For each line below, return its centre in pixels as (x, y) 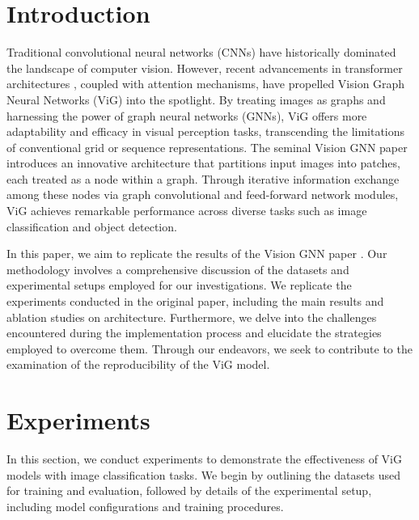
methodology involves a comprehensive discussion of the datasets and (178, 269)
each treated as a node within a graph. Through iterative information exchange (203, 178)
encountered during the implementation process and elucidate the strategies (194, 333)
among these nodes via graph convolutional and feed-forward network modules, (203, 194)
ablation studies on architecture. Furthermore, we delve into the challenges (192, 317)
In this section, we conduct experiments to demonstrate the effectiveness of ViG (205, 459)
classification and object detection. (92, 226)
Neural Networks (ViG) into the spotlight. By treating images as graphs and (196, 99)
